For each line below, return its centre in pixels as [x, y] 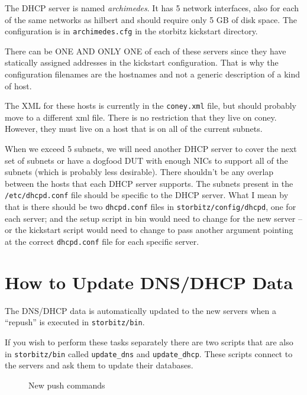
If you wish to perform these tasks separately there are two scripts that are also [149, 341]
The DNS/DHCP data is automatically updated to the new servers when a [140, 310]
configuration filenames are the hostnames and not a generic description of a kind [153, 74]
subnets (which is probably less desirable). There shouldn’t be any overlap [139, 172]
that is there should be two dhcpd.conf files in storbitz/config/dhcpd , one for [151, 207]
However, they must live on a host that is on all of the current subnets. [134, 129]
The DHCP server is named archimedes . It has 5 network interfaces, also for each [152, 8]
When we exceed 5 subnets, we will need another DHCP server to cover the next [151, 149]
